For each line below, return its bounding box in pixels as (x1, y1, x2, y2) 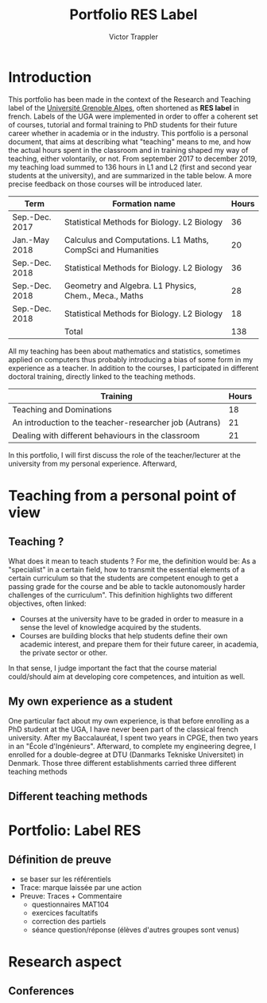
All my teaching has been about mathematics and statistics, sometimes (8, 346, 241, 356)
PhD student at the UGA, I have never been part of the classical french (8, 724, 238, 734)
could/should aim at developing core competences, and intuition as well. (8, 671, 246, 681)
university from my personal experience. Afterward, (8, 459, 177, 468)
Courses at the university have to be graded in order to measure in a (19, 614, 244, 623)
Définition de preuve (8, 853, 112, 867)
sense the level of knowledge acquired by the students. (19, 622, 202, 632)
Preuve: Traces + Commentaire (19, 891, 122, 900)
